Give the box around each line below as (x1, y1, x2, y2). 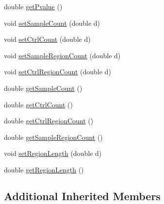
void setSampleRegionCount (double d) (4, 50, 121, 60)
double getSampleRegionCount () (4, 132, 103, 142)
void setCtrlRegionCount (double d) (4, 67, 111, 77)
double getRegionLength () (4, 164, 84, 174)
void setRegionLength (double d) (4, 148, 102, 158)
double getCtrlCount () (4, 99, 73, 109)
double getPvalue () (4, 1, 63, 11)
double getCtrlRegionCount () (4, 116, 94, 126)
